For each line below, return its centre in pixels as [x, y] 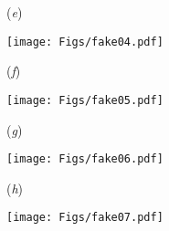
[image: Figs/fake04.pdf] [85, 42]
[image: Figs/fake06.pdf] [85, 159]
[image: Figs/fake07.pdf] [85, 218]
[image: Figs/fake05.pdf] [85, 100]
